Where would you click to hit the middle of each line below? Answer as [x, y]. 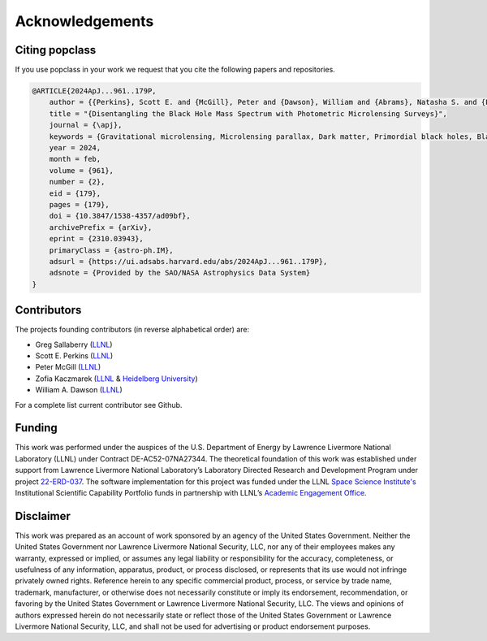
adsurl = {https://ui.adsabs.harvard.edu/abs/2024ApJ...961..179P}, [188, 261]
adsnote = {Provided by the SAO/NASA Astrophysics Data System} [180, 273]
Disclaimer [43, 516]
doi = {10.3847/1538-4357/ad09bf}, [120, 216]
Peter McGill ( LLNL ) [68, 367]
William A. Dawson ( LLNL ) [79, 390]
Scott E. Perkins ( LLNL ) [74, 355]
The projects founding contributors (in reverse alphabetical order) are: [132, 330]
